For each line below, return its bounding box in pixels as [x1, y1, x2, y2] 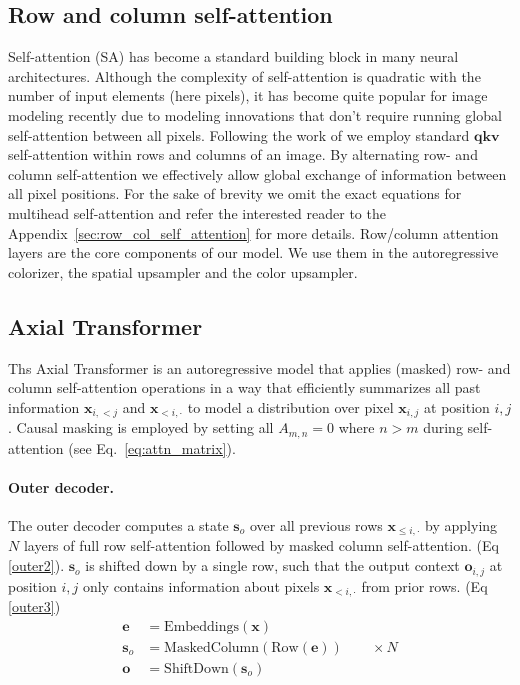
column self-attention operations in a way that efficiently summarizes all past [8, 377, 481, 398]
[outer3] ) [8, 595, 61, 616]
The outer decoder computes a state [8, 515, 229, 536]
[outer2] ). [8, 555, 65, 576]
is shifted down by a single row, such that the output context [85, 555, 460, 576]
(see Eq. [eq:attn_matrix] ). [68, 437, 236, 458]
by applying [425, 515, 498, 536]
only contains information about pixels [82, 575, 320, 596]
